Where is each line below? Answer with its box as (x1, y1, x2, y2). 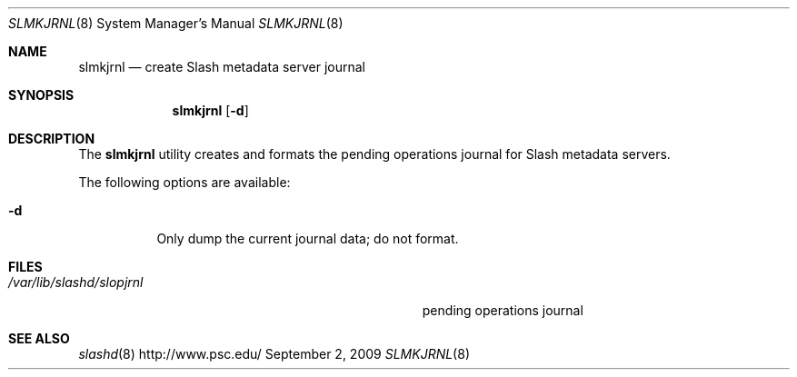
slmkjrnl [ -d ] (172, 103, 249, 118)
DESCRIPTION (8, 131, 95, 146)
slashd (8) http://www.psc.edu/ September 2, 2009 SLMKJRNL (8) (78, 346, 470, 362)
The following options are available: (78, 174, 291, 190)
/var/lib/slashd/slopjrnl (8, 274, 144, 290)
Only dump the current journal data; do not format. (156, 231, 459, 246)
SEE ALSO (8, 331, 70, 346)
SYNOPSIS (8, 87, 75, 103)
